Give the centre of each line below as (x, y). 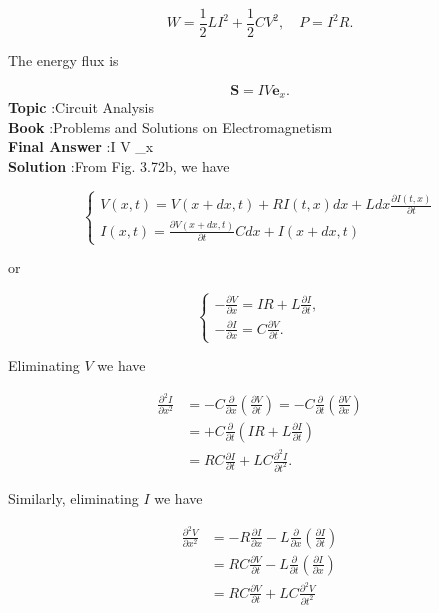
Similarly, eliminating (73, 497)
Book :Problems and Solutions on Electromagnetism (170, 126)
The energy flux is (63, 60)
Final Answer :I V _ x (81, 146)
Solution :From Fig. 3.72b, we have (119, 165)
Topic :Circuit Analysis (81, 107)
